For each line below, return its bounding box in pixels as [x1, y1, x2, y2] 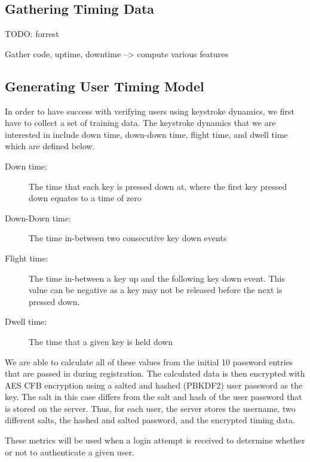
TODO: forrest [5, 27, 59, 40]
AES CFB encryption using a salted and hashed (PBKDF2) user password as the [5, 378, 303, 391]
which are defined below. [5, 140, 95, 152]
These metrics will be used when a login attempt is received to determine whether [5, 434, 305, 446]
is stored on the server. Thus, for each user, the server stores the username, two [5, 402, 296, 414]
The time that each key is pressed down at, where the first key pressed [29, 180, 287, 192]
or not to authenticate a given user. [5, 445, 134, 458]
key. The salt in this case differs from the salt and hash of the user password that [5, 390, 302, 403]
